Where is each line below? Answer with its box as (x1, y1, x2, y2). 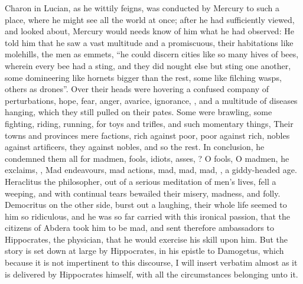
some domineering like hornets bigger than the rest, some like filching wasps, (5, 71, 282, 83)
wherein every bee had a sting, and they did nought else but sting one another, (5, 59, 291, 71)
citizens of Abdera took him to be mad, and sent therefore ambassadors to (5, 221, 274, 234)
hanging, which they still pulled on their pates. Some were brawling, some (5, 106, 272, 118)
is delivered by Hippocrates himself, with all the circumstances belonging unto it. (5, 267, 298, 280)
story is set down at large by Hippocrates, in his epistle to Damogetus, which (5, 244, 284, 257)
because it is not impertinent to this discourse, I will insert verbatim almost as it (5, 256, 298, 269)
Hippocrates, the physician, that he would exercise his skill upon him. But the (5, 233, 288, 245)
